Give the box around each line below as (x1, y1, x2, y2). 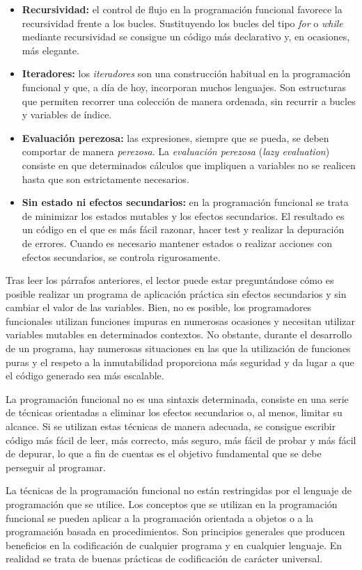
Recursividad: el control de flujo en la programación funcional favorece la (22, 2, 343, 16)
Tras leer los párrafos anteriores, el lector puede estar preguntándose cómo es (6, 273, 334, 287)
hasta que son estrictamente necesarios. (22, 171, 189, 186)
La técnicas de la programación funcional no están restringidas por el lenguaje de (6, 483, 352, 498)
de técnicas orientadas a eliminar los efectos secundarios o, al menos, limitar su (6, 405, 343, 420)
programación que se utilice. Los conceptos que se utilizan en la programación (6, 497, 338, 511)
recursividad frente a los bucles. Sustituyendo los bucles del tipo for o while (22, 15, 343, 30)
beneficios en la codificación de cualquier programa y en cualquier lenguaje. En (6, 537, 343, 552)
